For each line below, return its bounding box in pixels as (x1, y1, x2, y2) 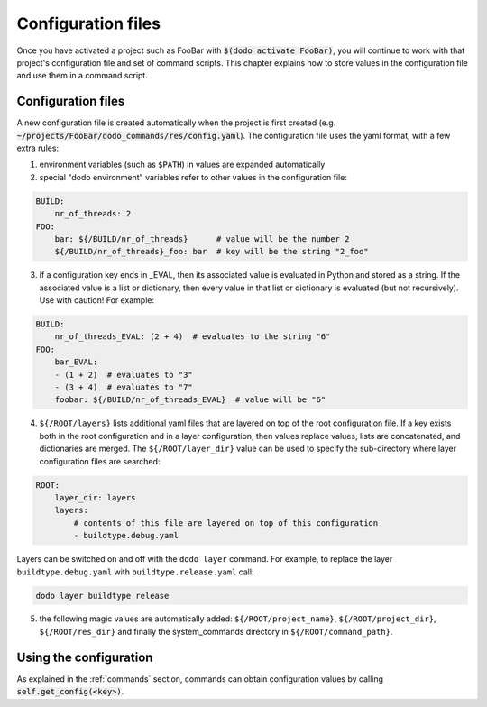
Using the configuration (16, 649, 153, 665)
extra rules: (16, 142, 59, 153)
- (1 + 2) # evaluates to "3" (54, 370, 193, 380)
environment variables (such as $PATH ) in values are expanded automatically (39, 159, 326, 170)
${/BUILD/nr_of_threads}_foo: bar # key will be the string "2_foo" (54, 246, 369, 257)
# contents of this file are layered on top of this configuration (73, 518, 379, 528)
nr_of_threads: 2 (54, 208, 132, 219)
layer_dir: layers (54, 492, 136, 502)
